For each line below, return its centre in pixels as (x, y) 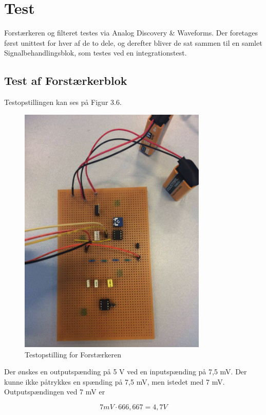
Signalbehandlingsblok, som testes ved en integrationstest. (96, 53)
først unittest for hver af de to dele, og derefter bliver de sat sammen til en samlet (133, 42)
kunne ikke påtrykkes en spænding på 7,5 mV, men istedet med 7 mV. (115, 381)
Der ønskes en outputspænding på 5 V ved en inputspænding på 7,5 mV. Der (126, 372)
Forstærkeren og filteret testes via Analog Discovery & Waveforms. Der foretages (131, 33)
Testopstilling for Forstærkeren (73, 354)
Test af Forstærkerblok (66, 80)
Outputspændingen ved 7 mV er (55, 392)
